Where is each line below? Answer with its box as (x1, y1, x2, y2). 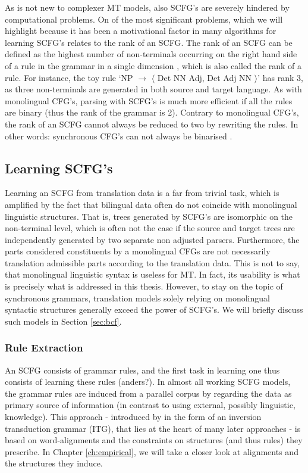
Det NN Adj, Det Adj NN (157, 71, 252, 83)
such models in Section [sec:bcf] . (5, 315, 122, 327)
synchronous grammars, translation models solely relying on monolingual (5, 291, 270, 304)
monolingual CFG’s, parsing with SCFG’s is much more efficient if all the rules (5, 94, 293, 107)
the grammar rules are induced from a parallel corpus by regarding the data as (5, 387, 292, 399)
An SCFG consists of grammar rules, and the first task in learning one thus (5, 363, 280, 376)
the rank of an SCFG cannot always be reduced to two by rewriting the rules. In (5, 117, 298, 130)
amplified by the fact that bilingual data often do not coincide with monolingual (5, 198, 297, 210)
